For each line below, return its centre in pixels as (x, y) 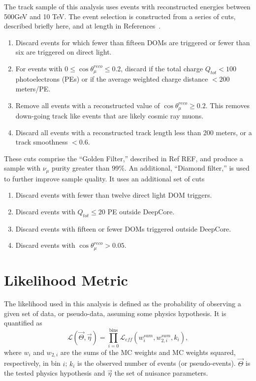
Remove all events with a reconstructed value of (88, 105)
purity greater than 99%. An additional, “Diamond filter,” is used (150, 168)
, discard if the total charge (162, 68)
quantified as (23, 323)
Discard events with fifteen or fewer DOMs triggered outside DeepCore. (123, 228)
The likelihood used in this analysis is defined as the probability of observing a (123, 304)
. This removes (227, 105)
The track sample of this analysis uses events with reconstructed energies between (127, 6)
